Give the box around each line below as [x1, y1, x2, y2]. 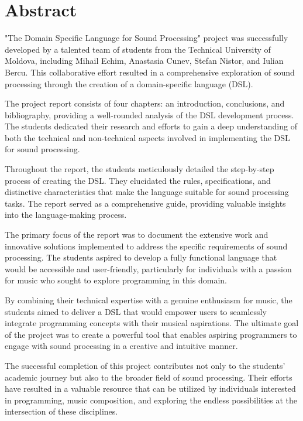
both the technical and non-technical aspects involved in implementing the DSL [5, 131, 290, 143]
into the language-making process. [5, 208, 127, 221]
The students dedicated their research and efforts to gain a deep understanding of [5, 120, 297, 132]
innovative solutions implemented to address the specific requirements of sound [5, 239, 288, 252]
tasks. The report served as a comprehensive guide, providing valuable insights [5, 197, 286, 209]
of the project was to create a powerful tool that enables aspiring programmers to [5, 328, 297, 340]
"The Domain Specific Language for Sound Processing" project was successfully [5, 32, 288, 44]
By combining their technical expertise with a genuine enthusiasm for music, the [5, 294, 292, 306]
